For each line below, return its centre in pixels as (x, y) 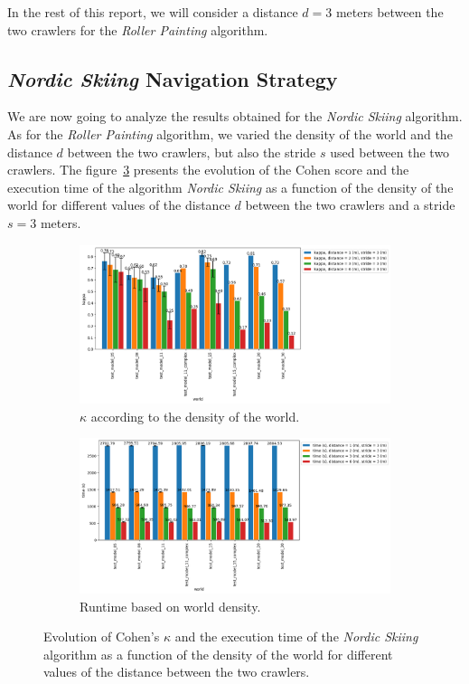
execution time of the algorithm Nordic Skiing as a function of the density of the (230, 187)
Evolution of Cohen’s (102, 636)
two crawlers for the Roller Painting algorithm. (138, 29)
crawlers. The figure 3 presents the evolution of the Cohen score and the (208, 170)
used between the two (390, 152)
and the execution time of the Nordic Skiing (296, 636)
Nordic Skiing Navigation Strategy (173, 78)
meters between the (389, 12)
